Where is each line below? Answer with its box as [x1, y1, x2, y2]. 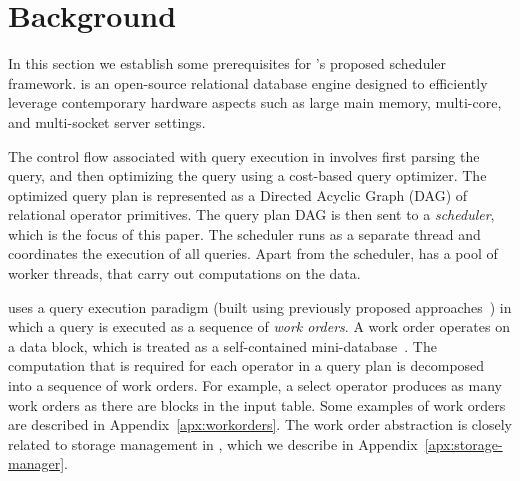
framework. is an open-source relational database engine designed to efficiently [8, 72, 488, 93]
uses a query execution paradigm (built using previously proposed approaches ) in [8, 296, 512, 317]
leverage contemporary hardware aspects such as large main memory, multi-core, [8, 92, 502, 113]
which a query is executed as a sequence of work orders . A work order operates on [8, 316, 510, 337]
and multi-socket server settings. [8, 111, 206, 132]
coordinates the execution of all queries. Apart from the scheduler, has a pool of [8, 243, 498, 264]
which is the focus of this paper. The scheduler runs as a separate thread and [8, 223, 481, 244]
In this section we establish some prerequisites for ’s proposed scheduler [8, 53, 447, 74]
